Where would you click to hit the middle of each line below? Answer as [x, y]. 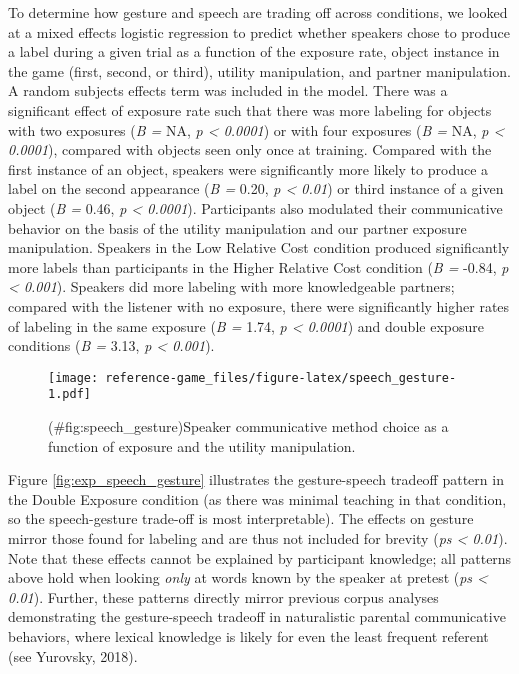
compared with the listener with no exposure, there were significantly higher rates [259, 305]
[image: [73, 377]
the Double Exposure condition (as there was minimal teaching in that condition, [257, 498]
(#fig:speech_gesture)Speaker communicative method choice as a [248, 426]
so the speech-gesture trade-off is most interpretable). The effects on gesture [241, 518]
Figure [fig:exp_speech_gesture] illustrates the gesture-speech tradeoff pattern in [256, 479]
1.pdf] [69, 394]
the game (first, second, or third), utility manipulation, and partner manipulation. [259, 70]
